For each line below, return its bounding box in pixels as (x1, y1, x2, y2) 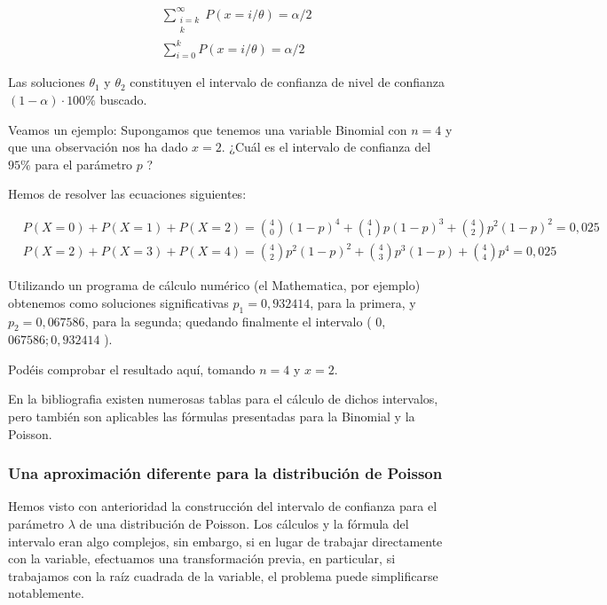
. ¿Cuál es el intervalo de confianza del (221, 137, 431, 156)
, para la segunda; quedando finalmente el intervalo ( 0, (84, 311, 386, 330)
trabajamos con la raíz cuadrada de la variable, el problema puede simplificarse (8, 566, 438, 585)
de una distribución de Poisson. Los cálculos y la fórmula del (79, 515, 409, 533)
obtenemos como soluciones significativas (8, 293, 229, 311)
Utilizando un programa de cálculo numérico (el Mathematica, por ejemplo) (8, 276, 421, 295)
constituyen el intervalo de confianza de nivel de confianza (130, 73, 445, 91)
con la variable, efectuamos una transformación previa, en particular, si (8, 549, 396, 568)
